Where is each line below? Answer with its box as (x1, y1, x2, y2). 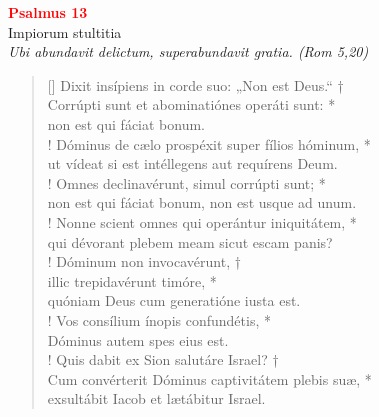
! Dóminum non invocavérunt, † (47, 251, 241, 272)
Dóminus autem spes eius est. (47, 329, 229, 350)
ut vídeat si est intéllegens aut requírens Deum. (47, 153, 338, 174)
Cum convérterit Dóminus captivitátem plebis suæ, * (47, 368, 372, 389)
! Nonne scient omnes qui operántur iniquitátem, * (47, 211, 357, 232)
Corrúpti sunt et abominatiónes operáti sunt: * (47, 94, 336, 115)
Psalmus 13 (8, 2, 88, 22)
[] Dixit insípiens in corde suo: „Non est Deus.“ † (47, 74, 344, 95)
